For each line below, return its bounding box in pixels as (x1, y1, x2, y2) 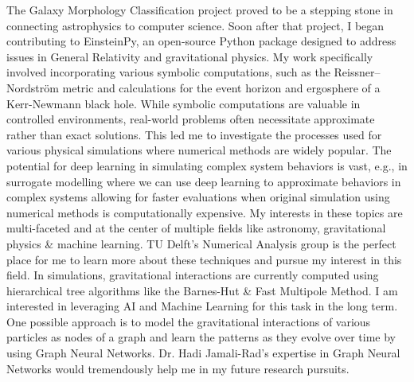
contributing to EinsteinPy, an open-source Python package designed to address (6, 33, 396, 49)
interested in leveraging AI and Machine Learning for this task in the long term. (6, 298, 398, 314)
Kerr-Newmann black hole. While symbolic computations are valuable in (6, 95, 361, 111)
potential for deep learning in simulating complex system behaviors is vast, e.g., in (6, 157, 408, 173)
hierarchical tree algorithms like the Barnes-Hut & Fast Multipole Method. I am (6, 282, 398, 298)
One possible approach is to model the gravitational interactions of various (6, 313, 371, 329)
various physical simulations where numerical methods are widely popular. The (6, 142, 392, 158)
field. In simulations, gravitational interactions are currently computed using (6, 267, 379, 283)
